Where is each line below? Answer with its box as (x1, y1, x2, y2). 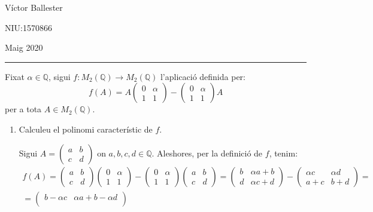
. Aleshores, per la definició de (151, 146, 263, 159)
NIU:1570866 (5, 21, 52, 33)
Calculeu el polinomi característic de (19, 122, 153, 135)
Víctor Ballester (5, 1, 63, 13)
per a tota (5, 103, 42, 115)
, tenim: (269, 146, 298, 159)
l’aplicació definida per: (160, 70, 245, 82)
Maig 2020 (5, 41, 43, 54)
